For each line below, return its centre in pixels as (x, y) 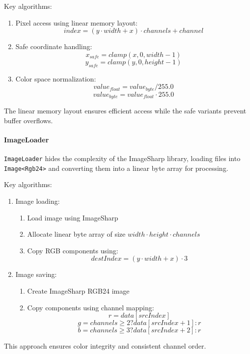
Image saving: (36, 274)
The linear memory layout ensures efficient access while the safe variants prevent (125, 111)
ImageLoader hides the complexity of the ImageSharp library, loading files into (122, 158)
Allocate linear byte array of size (76, 234)
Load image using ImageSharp (73, 217)
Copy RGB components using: (73, 250)
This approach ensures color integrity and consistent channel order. (105, 346)
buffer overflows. (28, 120)
